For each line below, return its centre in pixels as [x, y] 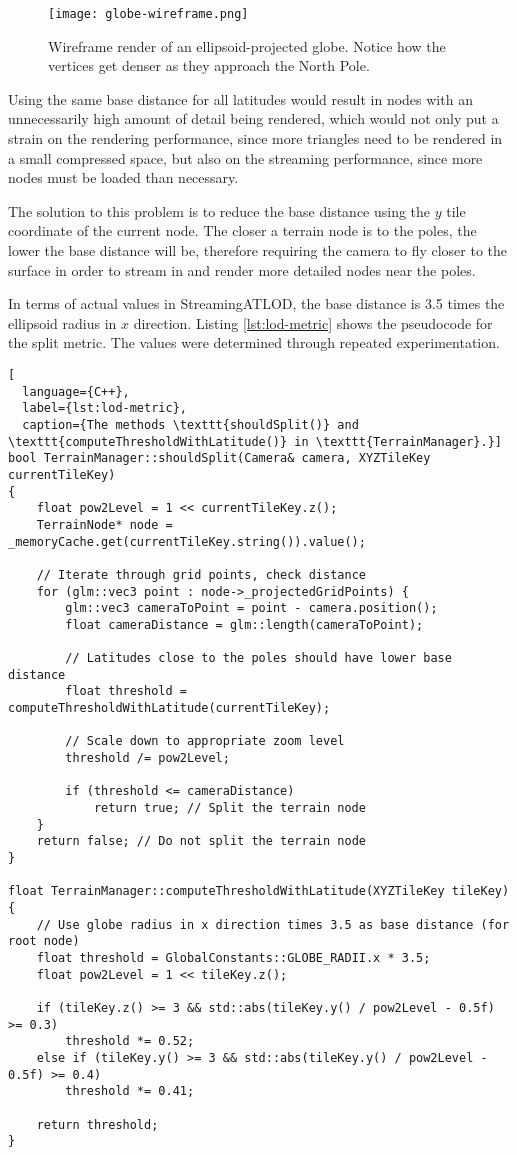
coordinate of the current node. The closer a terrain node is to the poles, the [242, 230]
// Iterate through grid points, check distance [201, 574]
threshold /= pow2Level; [147, 758]
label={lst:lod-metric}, [104, 408]
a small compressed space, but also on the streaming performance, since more [245, 157]
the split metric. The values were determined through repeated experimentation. [254, 342]
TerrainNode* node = [104, 524]
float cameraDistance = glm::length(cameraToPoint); [244, 624]
